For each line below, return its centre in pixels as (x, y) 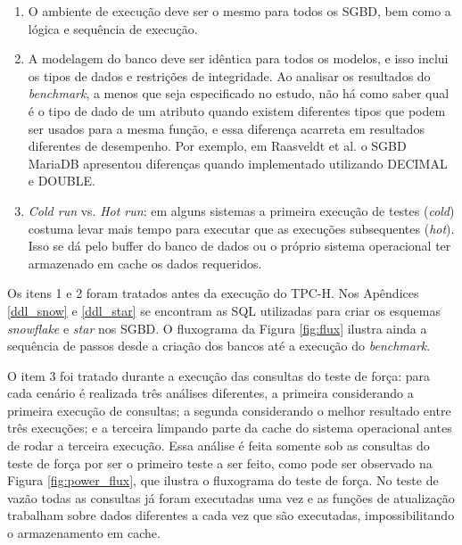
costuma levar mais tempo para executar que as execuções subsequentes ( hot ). (241, 228)
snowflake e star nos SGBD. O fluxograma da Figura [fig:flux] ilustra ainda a (217, 328)
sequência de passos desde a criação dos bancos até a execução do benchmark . (219, 346)
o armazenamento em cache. (84, 533)
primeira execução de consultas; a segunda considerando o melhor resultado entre (229, 410)
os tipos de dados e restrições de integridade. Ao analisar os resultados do (229, 75)
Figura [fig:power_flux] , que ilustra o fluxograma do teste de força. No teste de (223, 480)
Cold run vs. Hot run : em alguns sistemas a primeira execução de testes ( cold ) (241, 210)
